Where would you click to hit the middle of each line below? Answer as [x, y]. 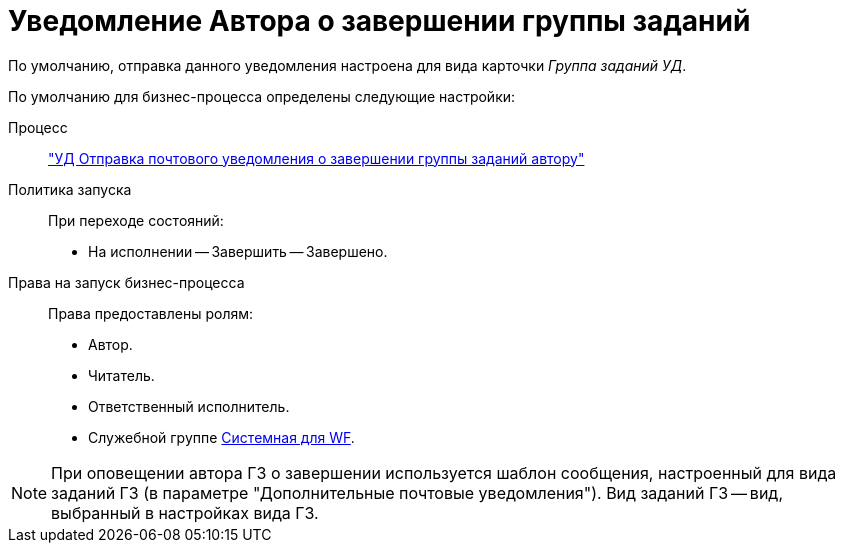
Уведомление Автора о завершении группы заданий [379, 21]
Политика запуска [70, 189]
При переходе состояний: [136, 220]
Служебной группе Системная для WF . [221, 437]
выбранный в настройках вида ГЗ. [185, 512]
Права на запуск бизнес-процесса [126, 282]
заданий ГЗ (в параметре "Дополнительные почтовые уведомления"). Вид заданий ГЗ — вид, [417, 492]
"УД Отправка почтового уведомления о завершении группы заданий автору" [316, 158]
